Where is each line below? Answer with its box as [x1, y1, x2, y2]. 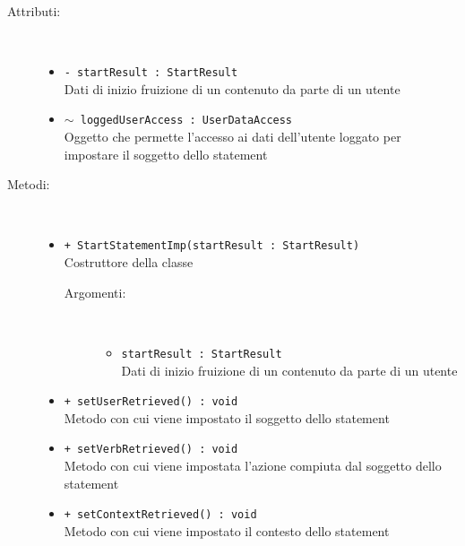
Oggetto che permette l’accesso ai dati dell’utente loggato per [64, 127, 401, 146]
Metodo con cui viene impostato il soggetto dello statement [64, 408, 390, 427]
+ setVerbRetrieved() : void [64, 443, 238, 456]
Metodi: [7, 175, 50, 194]
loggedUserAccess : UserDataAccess [80, 114, 293, 127]
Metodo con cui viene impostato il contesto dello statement [64, 521, 390, 540]
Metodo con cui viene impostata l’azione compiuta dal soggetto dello [64, 456, 442, 475]
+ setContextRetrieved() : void [64, 508, 257, 522]
